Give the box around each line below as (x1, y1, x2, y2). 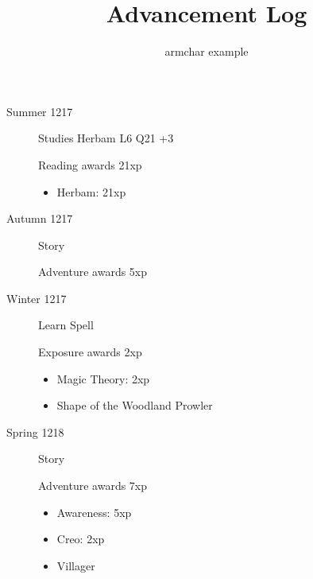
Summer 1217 (6, 103, 73, 119)
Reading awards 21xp (38, 156, 142, 173)
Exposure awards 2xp (38, 344, 142, 360)
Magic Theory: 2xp (56, 370, 150, 387)
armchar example (164, 43, 249, 60)
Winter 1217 (6, 289, 67, 306)
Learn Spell (38, 317, 94, 333)
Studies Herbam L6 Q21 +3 (38, 130, 174, 146)
